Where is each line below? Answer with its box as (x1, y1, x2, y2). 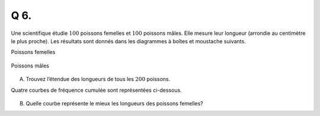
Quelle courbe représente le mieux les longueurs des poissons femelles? (25, 99, 204, 107)
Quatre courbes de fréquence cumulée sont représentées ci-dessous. (11, 86, 182, 94)
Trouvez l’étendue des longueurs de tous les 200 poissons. (25, 76, 171, 83)
